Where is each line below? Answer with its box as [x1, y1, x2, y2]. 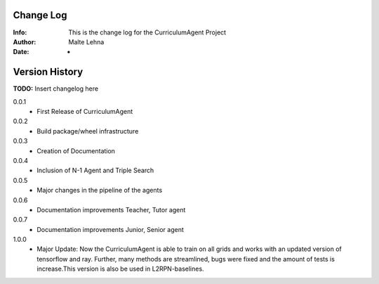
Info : [13, 28, 27, 37]
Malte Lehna [68, 37, 105, 46]
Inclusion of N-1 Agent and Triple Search [36, 166, 154, 175]
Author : [13, 37, 36, 46]
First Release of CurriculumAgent [36, 107, 133, 115]
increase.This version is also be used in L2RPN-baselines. [36, 264, 204, 273]
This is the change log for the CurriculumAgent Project [68, 28, 227, 37]
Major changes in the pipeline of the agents [36, 186, 163, 195]
